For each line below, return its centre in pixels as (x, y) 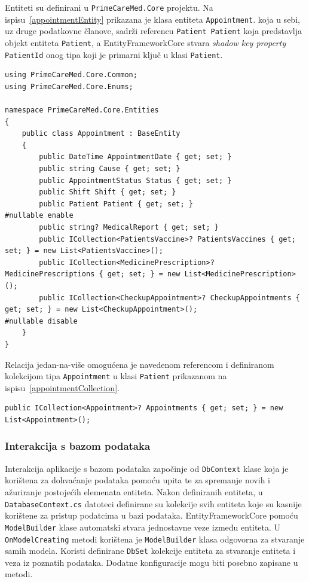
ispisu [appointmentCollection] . (62, 387)
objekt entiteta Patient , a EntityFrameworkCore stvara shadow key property (146, 42)
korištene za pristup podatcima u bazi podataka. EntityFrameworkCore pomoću (152, 515)
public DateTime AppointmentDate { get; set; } (135, 157)
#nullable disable (41, 321)
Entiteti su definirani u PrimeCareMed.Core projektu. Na (109, 7)
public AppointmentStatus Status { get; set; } (135, 180)
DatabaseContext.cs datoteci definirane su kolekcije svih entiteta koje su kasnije (153, 503)
